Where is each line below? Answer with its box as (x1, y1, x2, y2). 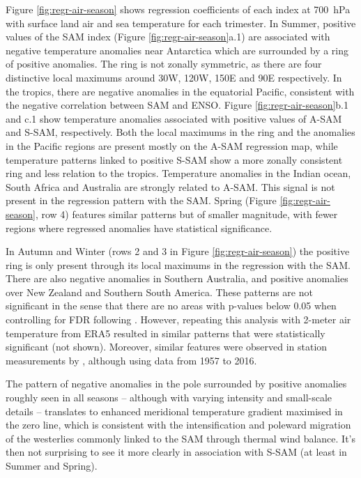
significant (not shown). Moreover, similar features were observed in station (6, 339, 328, 354)
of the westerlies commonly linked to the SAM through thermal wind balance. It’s (6, 431, 356, 445)
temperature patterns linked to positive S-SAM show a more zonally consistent (6, 152, 343, 167)
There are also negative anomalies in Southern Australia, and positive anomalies (6, 271, 348, 286)
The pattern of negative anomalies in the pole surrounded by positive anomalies (6, 376, 347, 391)
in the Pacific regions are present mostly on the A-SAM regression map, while (6, 138, 338, 153)
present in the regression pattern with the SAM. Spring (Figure (6, 193, 277, 208)
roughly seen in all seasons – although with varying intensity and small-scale (6, 390, 332, 405)
